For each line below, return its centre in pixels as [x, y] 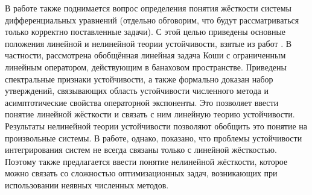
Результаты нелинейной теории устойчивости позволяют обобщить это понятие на [156, 125]
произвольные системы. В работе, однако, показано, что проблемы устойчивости [154, 138]
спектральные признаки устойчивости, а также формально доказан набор [139, 79]
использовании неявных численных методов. [87, 184]
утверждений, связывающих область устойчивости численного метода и [137, 91]
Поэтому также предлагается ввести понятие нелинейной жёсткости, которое [146, 161]
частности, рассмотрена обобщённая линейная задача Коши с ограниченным [145, 55]
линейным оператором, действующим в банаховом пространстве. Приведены [146, 67]
